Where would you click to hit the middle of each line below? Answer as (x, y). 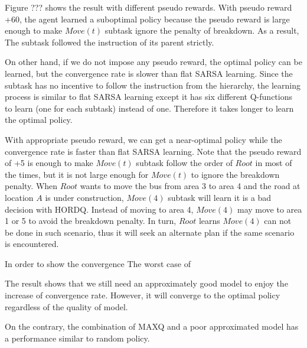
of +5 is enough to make (49, 163)
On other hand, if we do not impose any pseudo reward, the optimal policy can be (153, 62)
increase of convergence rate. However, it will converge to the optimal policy (143, 295)
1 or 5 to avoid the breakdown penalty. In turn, (91, 221)
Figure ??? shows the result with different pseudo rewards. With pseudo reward (148, 7)
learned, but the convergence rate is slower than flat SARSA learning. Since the (149, 73)
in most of (274, 163)
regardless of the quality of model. (66, 306)
